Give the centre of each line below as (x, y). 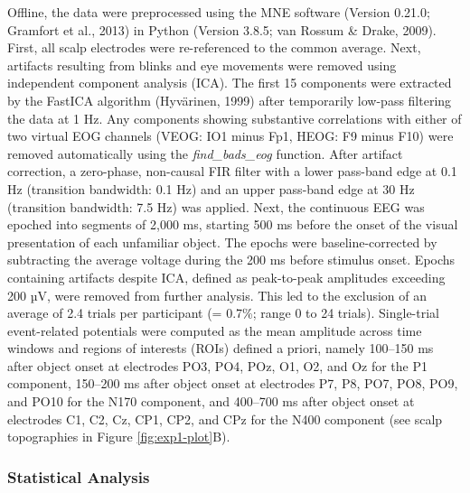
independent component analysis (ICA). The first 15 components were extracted (230, 83)
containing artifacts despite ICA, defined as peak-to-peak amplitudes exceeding (226, 277)
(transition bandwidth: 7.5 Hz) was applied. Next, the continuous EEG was (216, 206)
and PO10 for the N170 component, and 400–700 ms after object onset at (211, 401)
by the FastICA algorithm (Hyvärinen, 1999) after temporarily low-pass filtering (230, 100)
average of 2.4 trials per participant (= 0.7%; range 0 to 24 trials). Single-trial (224, 313)
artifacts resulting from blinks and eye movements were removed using (202, 65)
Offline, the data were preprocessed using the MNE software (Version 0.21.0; (219, 12)
